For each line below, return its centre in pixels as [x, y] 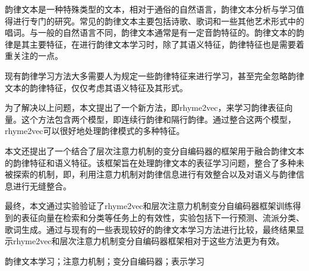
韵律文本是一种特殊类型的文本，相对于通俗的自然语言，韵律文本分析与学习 [150, 9]
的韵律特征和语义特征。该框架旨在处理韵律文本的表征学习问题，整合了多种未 [154, 162]
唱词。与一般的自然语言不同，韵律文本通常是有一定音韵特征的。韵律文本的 [150, 32]
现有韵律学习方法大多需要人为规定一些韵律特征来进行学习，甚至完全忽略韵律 [154, 75]
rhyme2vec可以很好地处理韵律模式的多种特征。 [95, 131]
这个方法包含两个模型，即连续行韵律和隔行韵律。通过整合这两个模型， [158, 119]
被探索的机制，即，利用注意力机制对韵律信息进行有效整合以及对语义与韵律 [150, 174]
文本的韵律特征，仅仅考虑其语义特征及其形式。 [96, 87]
